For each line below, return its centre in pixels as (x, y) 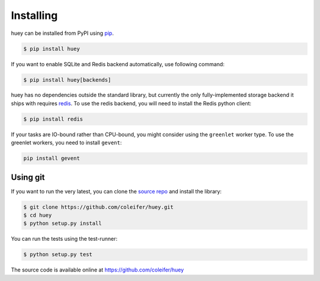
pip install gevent (52, 159)
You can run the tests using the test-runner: (64, 239)
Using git (28, 177)
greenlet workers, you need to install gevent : (66, 143)
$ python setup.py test (58, 255)
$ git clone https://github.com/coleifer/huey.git (99, 207)
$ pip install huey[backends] (67, 80)
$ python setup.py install (63, 224)
